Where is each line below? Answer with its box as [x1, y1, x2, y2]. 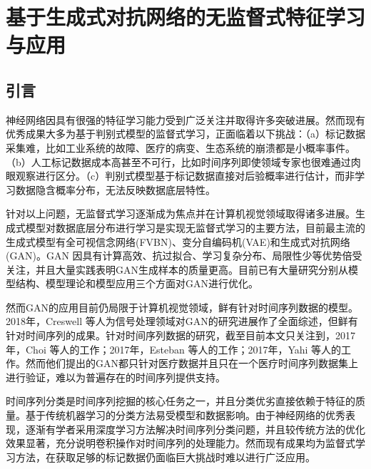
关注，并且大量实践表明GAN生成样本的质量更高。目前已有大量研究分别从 [6, 262, 348, 277]
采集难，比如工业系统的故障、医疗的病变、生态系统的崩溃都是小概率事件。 [6, 140, 355, 155]
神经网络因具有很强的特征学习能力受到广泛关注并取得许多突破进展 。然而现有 [6, 112, 365, 127]
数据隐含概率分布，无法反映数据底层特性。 [15, 182, 215, 197]
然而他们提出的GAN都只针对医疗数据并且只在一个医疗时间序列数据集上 [25, 356, 358, 371]
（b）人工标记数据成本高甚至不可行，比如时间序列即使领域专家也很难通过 [6, 154, 351, 169]
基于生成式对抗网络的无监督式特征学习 [6, 2, 366, 31]
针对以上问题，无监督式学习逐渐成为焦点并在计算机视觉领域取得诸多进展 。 [6, 206, 355, 221]
